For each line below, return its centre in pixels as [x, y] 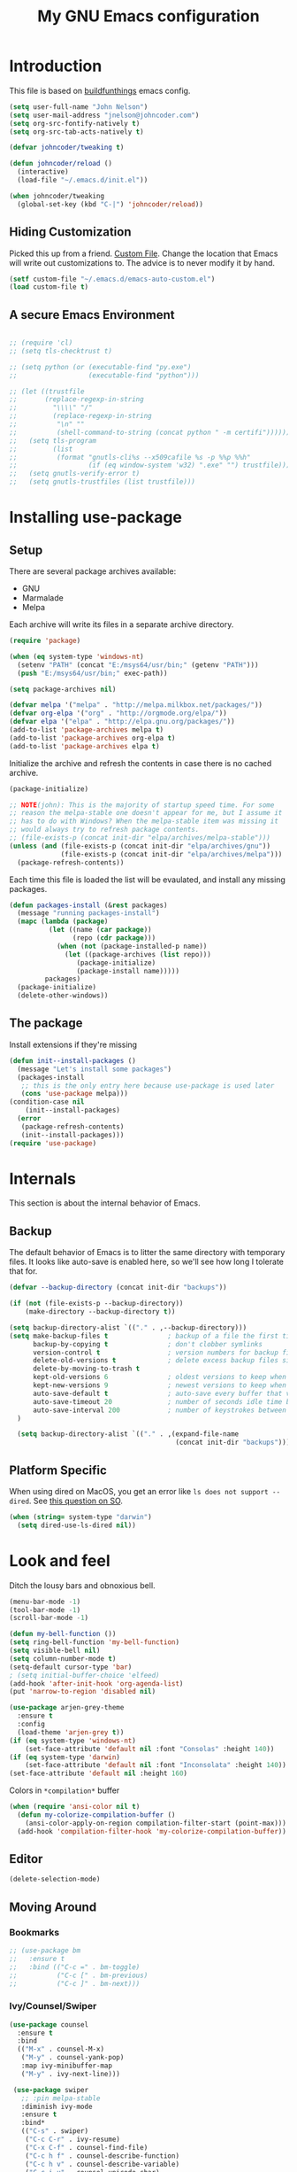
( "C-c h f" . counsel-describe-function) [102, 2156]
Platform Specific [58, 1470]
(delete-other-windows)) [63, 996]
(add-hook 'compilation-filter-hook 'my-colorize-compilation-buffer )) [152, 1831]
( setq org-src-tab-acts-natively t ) [76, 132]
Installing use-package [96, 518]
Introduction [56, 66]
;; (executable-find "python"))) [104, 375]
